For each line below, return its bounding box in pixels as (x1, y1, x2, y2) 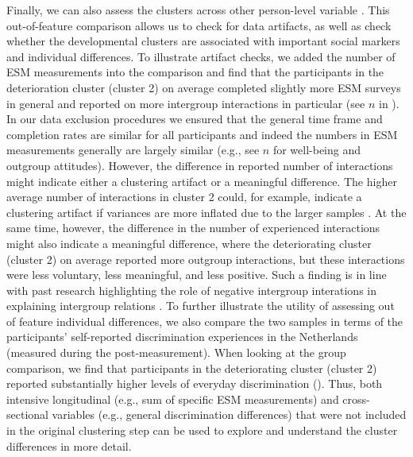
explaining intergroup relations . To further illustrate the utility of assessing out (6, 297, 395, 314)
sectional (6, 406, 48, 423)
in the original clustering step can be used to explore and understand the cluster (6, 422, 398, 439)
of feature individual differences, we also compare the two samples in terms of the (6, 312, 403, 329)
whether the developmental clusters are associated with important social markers (6, 33, 400, 49)
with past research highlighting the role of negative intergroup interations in (6, 281, 377, 298)
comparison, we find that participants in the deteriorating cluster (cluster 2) (6, 359, 377, 376)
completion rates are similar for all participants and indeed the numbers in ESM (6, 126, 398, 142)
